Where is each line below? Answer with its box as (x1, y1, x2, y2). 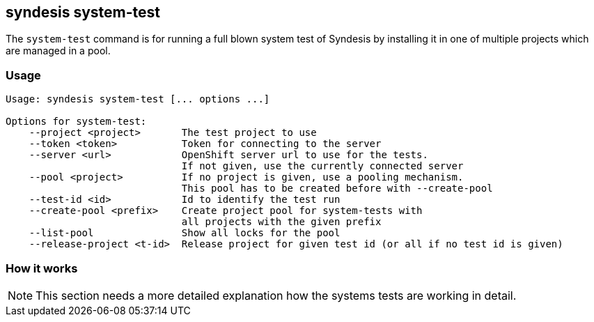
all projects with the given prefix (181, 216, 382, 228)
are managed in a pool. (6, 45, 111, 57)
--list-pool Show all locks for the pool (29, 227, 341, 239)
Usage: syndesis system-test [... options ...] (6, 93, 270, 105)
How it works (6, 261, 78, 275)
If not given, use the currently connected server (181, 160, 464, 172)
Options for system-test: (6, 116, 147, 128)
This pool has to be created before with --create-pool (181, 183, 493, 194)
